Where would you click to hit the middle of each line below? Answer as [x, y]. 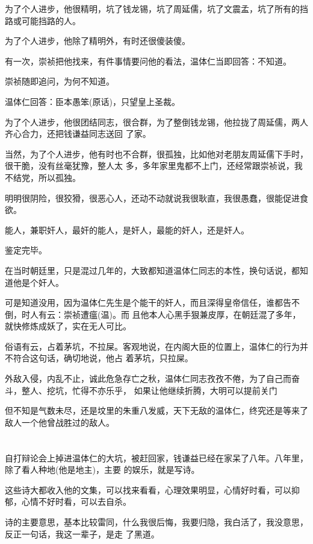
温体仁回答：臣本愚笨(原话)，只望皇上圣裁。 [92, 101]
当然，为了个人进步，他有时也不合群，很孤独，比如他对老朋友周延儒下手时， [156, 153]
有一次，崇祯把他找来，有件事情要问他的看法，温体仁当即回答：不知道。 [148, 61]
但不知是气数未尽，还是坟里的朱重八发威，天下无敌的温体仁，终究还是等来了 [156, 410]
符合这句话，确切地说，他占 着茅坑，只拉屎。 [103, 358]
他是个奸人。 [38, 282]
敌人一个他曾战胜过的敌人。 [60, 422]
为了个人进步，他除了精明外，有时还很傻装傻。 [98, 41]
